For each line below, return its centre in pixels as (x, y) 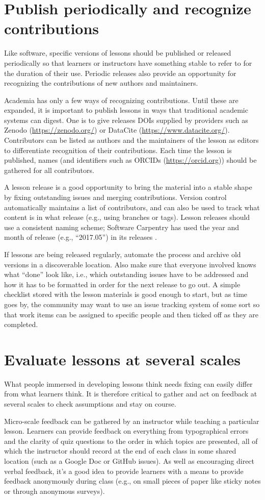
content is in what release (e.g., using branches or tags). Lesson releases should (127, 217)
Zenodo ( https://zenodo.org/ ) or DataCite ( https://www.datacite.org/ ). (117, 130)
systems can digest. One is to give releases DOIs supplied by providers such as (126, 120)
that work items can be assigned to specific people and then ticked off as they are (131, 314)
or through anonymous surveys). (55, 491)
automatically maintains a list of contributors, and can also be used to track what (132, 207)
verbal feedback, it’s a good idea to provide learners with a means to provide (124, 471)
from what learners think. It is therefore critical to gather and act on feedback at (131, 394)
